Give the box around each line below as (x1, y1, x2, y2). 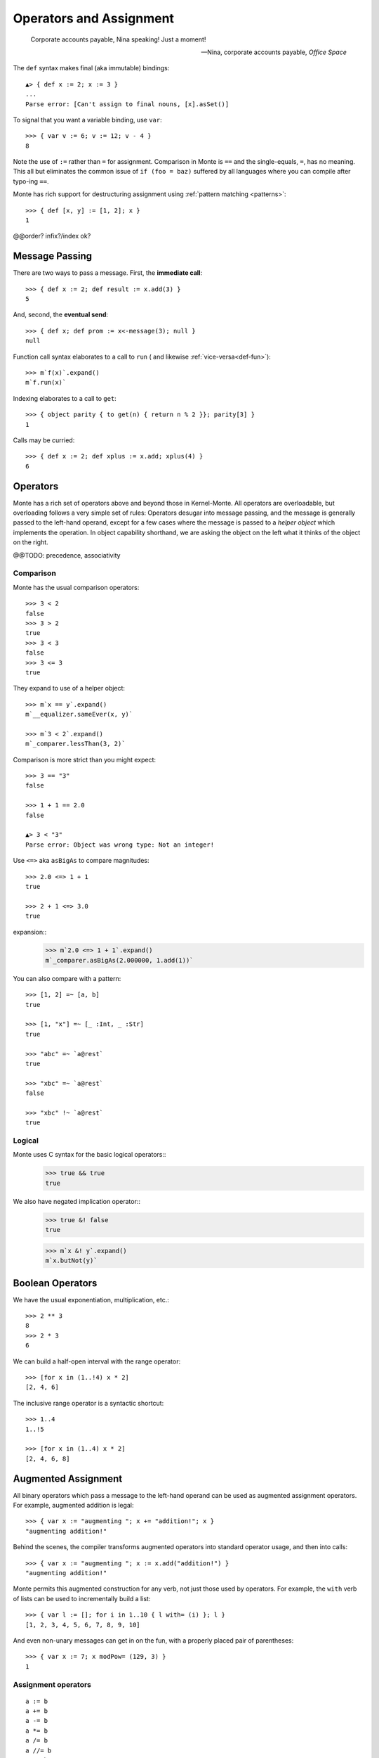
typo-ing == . (13, 177, 49, 186)
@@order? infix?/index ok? (13, 232, 91, 240)
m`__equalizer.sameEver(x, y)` (25, 710, 133, 719)
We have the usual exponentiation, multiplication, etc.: (13, 1295, 170, 1304)
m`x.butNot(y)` (45, 1257, 98, 1265)
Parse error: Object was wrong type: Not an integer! (25, 840, 214, 849)
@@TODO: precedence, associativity (13, 551, 121, 559)
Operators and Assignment (13, 11, 175, 26)
